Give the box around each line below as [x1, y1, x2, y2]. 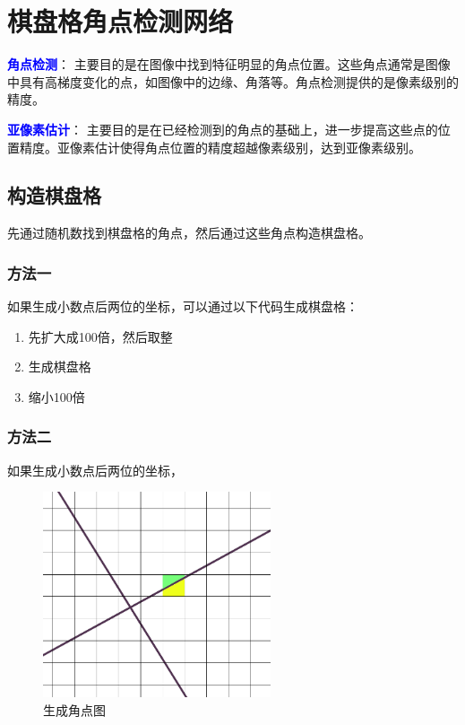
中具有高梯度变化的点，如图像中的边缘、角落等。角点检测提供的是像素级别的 [7, 72, 459, 91]
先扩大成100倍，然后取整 [28, 327, 173, 345]
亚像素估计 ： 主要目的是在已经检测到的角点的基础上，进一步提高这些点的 [7, 119, 438, 138]
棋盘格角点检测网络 [7, 3, 234, 39]
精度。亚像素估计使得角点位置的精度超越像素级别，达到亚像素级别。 [19, 137, 421, 156]
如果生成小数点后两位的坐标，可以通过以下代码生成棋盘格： [7, 297, 358, 316]
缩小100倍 [28, 387, 85, 406]
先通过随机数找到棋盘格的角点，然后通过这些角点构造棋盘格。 [7, 223, 371, 242]
